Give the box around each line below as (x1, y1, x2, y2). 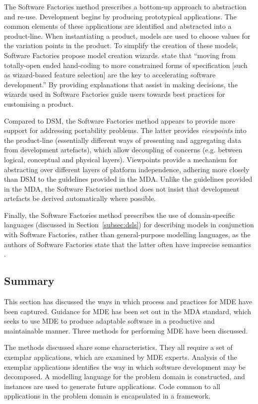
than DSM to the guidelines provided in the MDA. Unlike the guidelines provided (4, 174, 253, 184)
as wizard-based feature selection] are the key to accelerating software (4, 69, 216, 80)
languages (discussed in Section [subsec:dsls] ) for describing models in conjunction (4, 219, 254, 230)
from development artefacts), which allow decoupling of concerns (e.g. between (4, 144, 243, 155)
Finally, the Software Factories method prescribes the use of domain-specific (4, 209, 235, 220)
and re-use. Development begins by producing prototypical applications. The (4, 11, 237, 21)
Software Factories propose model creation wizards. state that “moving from (4, 50, 236, 60)
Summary (4, 273, 55, 288)
